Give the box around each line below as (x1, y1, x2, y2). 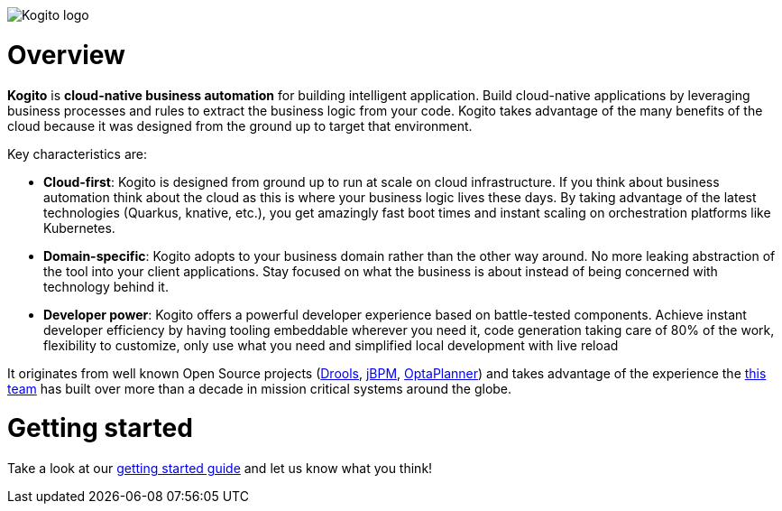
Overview (7, 39, 125, 70)
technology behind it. (43, 278, 169, 294)
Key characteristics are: (7, 145, 147, 162)
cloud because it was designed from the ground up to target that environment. (7, 117, 473, 134)
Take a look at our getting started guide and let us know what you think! (7, 460, 433, 476)
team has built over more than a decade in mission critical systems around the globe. (7, 380, 512, 396)
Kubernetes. (43, 219, 115, 236)
